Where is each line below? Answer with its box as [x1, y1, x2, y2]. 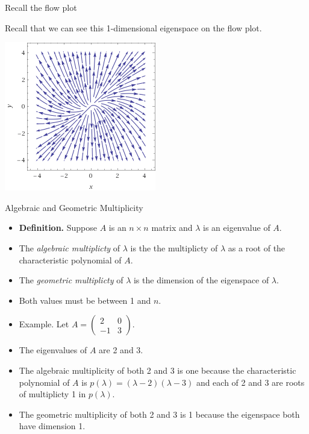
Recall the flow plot [5, 1, 77, 13]
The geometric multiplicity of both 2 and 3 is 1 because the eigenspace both [19, 407, 300, 420]
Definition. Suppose [19, 221, 97, 234]
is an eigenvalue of [203, 221, 270, 234]
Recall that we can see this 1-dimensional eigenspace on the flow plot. [5, 21, 262, 34]
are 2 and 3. [99, 344, 143, 356]
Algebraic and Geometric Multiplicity [5, 201, 143, 213]
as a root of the [228, 241, 286, 254]
